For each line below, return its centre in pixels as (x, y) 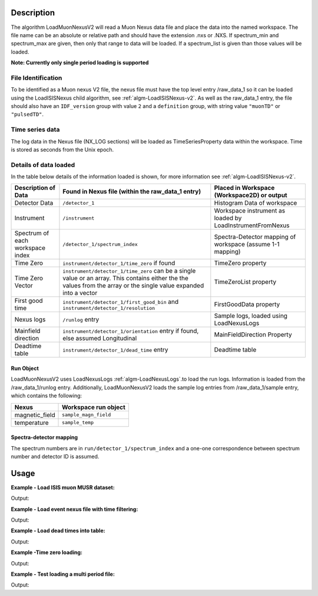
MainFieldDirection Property (253, 335)
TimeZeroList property (245, 282)
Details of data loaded (43, 165)
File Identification (37, 78)
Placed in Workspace (244, 188)
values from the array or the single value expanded (133, 286)
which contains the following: (47, 396)
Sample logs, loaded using (251, 316)
